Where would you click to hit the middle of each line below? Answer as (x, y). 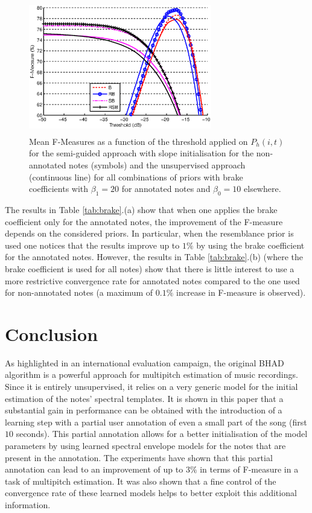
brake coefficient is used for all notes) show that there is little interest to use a (150, 268)
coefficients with (59, 189)
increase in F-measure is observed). (241, 292)
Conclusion (52, 333)
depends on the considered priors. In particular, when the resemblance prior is (149, 233)
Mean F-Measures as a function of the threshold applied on (138, 141)
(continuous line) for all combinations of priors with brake (136, 177)
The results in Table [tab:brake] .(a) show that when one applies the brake (141, 209)
